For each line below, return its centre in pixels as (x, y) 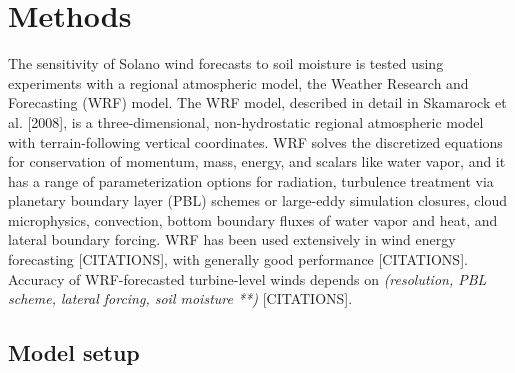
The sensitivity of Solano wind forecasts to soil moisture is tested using (226, 63)
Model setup (74, 352)
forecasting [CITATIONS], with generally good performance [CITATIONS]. (238, 259)
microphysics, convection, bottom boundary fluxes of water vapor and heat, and (253, 219)
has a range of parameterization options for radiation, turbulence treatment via (251, 180)
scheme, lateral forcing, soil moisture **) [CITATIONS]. (180, 298)
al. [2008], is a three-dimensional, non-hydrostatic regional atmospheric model (246, 121)
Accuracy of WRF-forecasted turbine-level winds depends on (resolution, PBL (247, 278)
